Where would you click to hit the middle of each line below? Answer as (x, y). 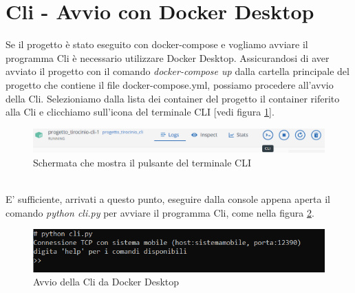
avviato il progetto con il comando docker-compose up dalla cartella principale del (177, 71)
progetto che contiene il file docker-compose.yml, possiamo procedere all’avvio (170, 84)
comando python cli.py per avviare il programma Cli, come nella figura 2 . (160, 212)
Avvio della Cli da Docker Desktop (106, 282)
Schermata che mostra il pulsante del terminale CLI (142, 162)
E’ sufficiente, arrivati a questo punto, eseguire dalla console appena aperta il (168, 199)
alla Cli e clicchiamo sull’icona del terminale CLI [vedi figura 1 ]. (140, 112)
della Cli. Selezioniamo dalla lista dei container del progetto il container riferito (173, 98)
